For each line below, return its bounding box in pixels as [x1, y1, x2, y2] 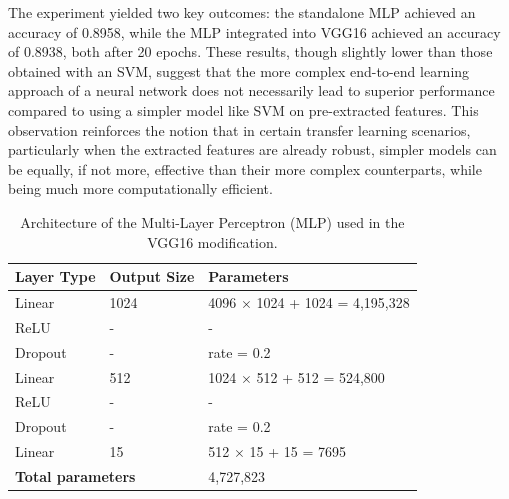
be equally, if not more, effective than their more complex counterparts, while [8, 158, 482, 179]
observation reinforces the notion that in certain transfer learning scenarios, [8, 119, 471, 140]
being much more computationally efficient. [8, 178, 273, 199]
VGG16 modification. [147, 231, 278, 252]
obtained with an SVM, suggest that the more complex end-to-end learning [8, 60, 470, 81]
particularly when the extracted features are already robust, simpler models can [8, 139, 497, 160]
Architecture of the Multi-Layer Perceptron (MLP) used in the [20, 211, 405, 232]
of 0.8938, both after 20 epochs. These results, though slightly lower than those [8, 41, 493, 62]
